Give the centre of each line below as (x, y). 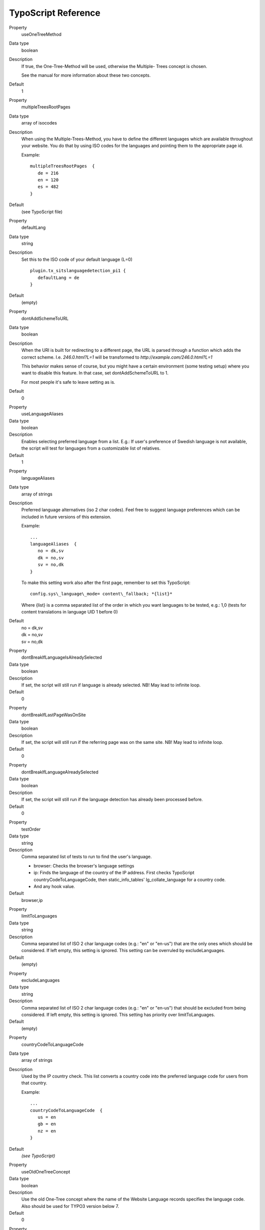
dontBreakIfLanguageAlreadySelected (60, 772)
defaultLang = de (58, 277)
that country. (34, 1083)
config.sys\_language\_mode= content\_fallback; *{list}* (101, 594)
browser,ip (32, 900)
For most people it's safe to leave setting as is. (68, 382)
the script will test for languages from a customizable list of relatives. (91, 448)
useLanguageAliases (42, 414)
